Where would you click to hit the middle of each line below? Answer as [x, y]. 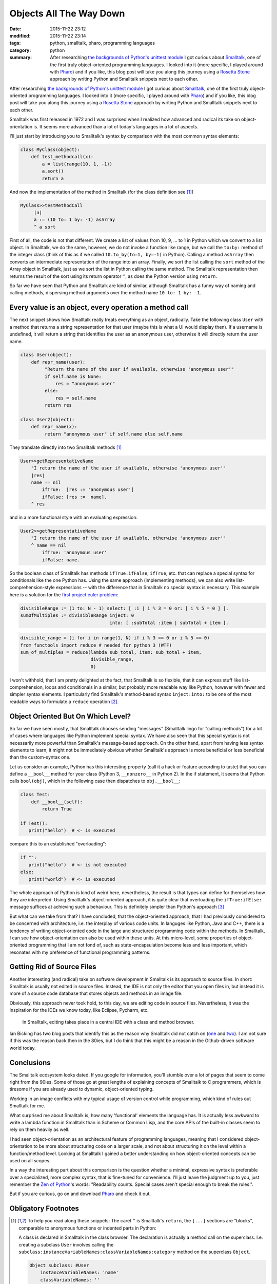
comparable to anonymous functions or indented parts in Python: [87, 1228]
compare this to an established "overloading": [58, 844]
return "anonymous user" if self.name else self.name [114, 434]
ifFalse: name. [61, 560]
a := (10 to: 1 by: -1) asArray [74, 220]
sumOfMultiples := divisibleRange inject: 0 [77, 616]
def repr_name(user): [58, 362]
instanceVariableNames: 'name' [80, 1273]
